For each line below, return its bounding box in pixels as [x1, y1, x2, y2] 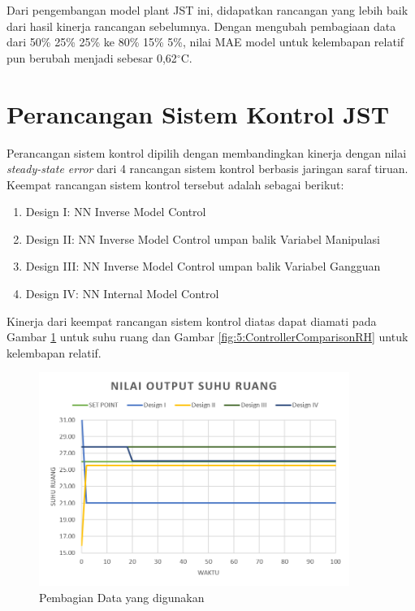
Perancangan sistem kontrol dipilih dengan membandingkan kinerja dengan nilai [6, 144, 407, 161]
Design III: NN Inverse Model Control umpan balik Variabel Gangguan [25, 258, 381, 275]
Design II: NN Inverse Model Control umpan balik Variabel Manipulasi [25, 230, 380, 247]
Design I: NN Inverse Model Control [25, 203, 206, 220]
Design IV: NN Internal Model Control [25, 285, 219, 302]
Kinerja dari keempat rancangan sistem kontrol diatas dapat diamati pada [6, 312, 377, 329]
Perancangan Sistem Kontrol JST [6, 97, 390, 130]
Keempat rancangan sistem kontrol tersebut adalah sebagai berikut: [6, 175, 344, 193]
